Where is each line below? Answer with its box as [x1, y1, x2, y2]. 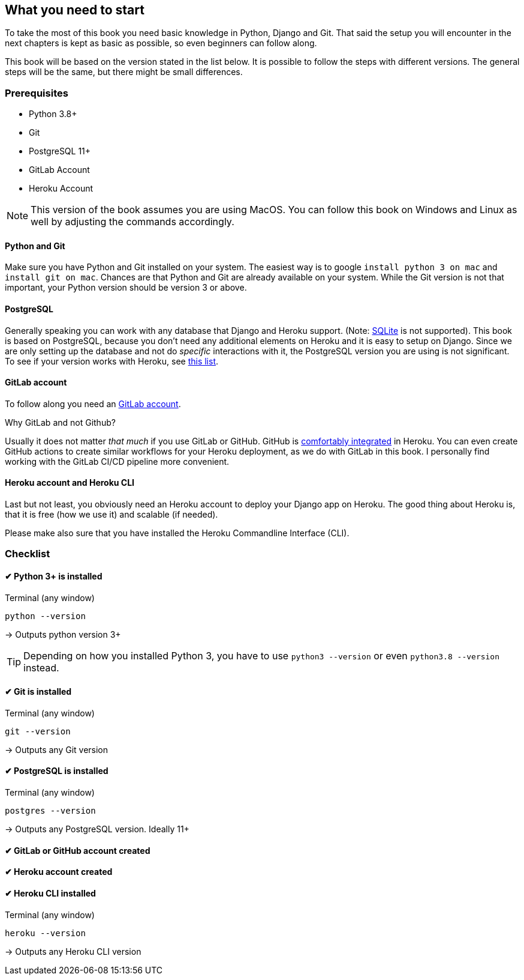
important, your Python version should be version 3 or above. [5, 282, 247, 293]
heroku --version [5, 928, 86, 938]
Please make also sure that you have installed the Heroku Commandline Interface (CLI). [5, 528, 350, 539]
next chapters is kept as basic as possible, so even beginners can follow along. [5, 38, 317, 49]
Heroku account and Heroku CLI [5, 477, 135, 488]
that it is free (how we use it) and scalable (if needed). [5, 509, 218, 520]
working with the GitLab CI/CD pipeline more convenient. [5, 456, 230, 467]
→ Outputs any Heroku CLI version [5, 946, 141, 957]
